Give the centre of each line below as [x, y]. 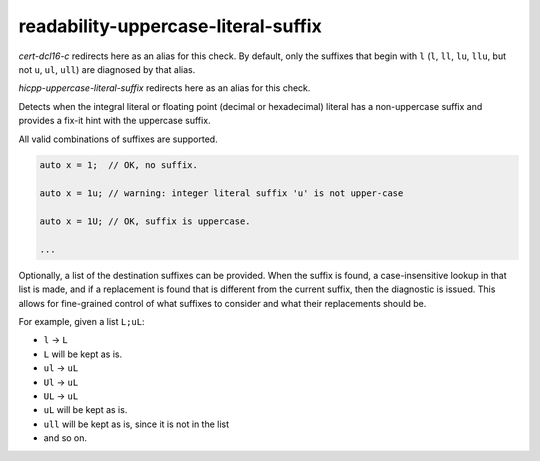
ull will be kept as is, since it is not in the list [136, 424]
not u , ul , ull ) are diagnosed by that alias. [107, 69]
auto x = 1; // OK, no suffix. [119, 165]
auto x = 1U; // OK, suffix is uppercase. [145, 221]
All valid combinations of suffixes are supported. [118, 139]
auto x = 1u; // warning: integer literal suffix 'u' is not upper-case [221, 193]
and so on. [65, 438]
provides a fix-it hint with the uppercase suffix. [114, 121]
